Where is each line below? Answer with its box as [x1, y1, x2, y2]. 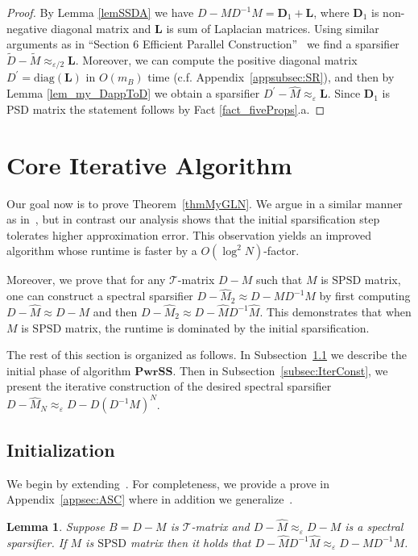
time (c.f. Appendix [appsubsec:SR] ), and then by [147, 69, 395, 86]
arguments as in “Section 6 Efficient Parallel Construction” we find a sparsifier [6, 36, 399, 52]
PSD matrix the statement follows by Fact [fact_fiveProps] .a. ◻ [6, 100, 325, 117]
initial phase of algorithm [6, 362, 131, 378]
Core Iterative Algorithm [6, 148, 292, 181]
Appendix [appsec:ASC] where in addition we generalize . [6, 491, 293, 508]
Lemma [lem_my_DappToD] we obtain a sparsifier [6, 85, 260, 102]
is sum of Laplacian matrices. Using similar [166, 19, 379, 36]
